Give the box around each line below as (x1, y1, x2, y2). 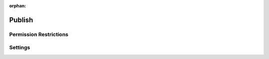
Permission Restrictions (9, 31, 69, 38)
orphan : (9, 3, 26, 8)
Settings (9, 44, 30, 51)
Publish (9, 15, 33, 24)
